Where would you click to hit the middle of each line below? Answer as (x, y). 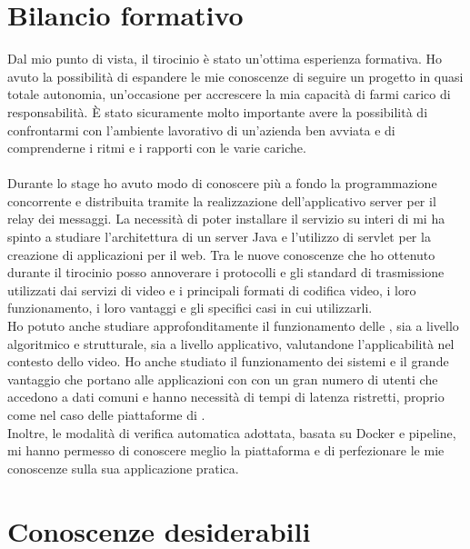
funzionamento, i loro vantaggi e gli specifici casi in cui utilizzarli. (190, 308)
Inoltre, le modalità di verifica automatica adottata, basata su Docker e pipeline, (232, 432)
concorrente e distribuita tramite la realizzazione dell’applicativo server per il (222, 200)
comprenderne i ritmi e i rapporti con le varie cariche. (157, 148)
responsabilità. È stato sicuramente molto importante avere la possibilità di (218, 111)
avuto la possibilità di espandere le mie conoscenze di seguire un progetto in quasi (235, 76)
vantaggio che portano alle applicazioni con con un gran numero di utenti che (223, 379)
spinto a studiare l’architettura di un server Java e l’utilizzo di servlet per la (219, 237)
